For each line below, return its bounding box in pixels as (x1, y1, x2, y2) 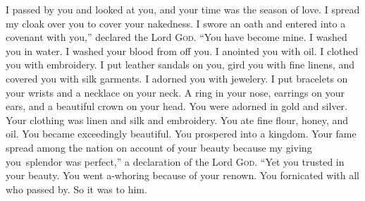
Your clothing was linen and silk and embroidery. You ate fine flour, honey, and (6, 112, 349, 127)
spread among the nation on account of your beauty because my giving (6, 140, 312, 154)
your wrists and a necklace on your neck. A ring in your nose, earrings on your (6, 85, 345, 99)
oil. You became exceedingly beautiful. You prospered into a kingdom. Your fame (6, 126, 357, 141)
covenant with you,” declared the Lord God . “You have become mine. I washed (6, 30, 347, 44)
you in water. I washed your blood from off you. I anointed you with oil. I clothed (6, 43, 359, 58)
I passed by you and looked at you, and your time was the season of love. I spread (6, 2, 360, 16)
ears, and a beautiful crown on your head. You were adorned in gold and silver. (6, 99, 347, 114)
